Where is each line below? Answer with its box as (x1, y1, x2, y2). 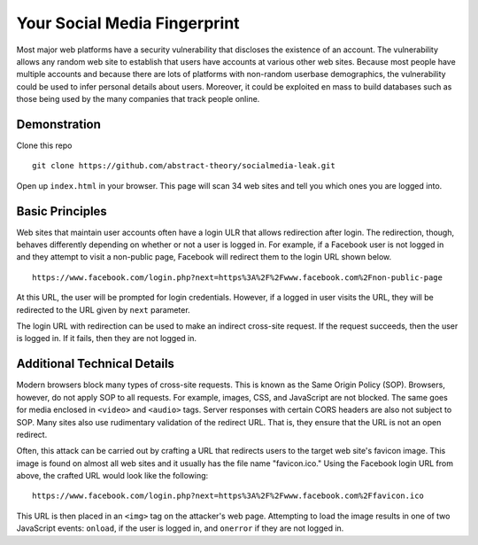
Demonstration (16, 116, 102, 132)
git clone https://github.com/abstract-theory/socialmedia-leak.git (32, 160, 335, 171)
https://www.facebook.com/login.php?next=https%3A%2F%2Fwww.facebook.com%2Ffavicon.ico (32, 491, 425, 501)
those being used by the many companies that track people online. (16, 94, 260, 105)
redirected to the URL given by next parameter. (16, 304, 190, 315)
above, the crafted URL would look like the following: (16, 471, 209, 481)
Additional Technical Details (16, 356, 174, 371)
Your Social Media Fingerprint (16, 13, 240, 33)
